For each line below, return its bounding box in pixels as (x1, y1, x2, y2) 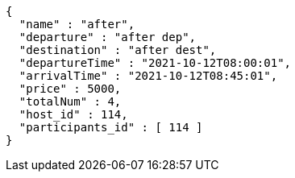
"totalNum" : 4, (19, 95, 122, 108)
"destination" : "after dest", (19, 43, 217, 56)
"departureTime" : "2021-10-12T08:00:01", (19, 56, 292, 69)
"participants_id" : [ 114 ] (19, 121, 203, 134)
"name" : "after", (19, 18, 135, 31)
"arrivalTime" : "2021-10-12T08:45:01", (19, 69, 278, 82)
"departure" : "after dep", (19, 31, 197, 43)
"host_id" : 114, (19, 108, 128, 121)
